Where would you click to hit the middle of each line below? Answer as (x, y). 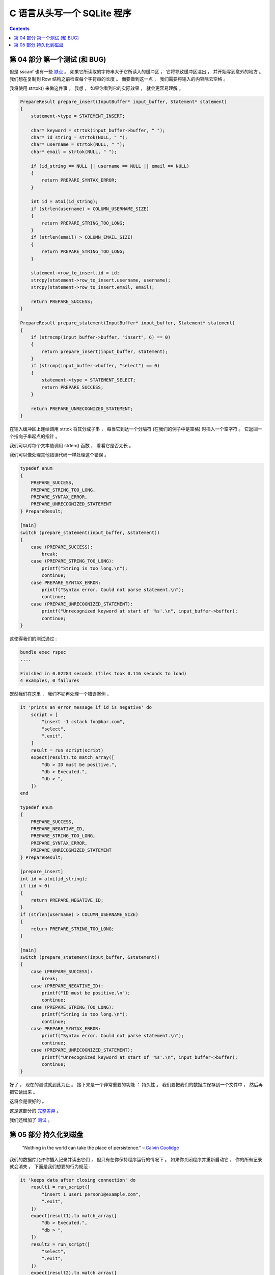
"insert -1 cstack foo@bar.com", (83, 722)
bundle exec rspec (43, 652)
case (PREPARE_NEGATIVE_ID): (67, 986)
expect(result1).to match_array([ (74, 1216)
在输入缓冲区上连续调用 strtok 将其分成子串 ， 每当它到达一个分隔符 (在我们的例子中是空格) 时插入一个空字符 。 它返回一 (136, 429)
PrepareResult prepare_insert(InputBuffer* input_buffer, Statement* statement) (123, 102)
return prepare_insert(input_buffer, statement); (105, 351)
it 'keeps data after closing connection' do (78, 1180)
